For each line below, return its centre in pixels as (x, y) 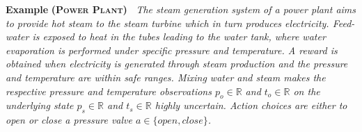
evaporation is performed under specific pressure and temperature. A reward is (172, 50)
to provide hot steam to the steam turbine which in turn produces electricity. (167, 23)
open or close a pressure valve (69, 120)
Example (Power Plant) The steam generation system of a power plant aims (181, 9)
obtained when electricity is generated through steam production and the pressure (177, 64)
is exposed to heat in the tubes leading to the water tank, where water (179, 36)
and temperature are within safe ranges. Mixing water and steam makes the (166, 77)
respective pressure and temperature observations (109, 91)
